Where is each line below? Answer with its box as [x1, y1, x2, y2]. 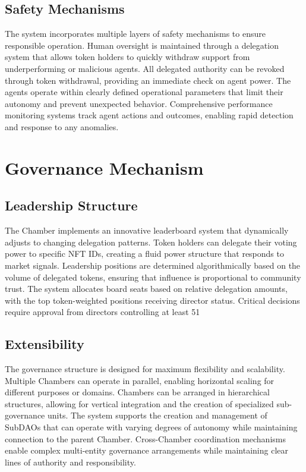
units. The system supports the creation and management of [47, 409, 267, 421]
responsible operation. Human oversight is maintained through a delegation [5, 39, 279, 51]
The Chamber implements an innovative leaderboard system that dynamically [5, 224, 289, 237]
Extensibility [5, 335, 84, 353]
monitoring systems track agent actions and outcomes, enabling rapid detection [5, 109, 294, 121]
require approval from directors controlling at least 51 [5, 306, 200, 318]
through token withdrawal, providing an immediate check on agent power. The [5, 74, 291, 86]
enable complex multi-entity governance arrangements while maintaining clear [5, 444, 288, 457]
